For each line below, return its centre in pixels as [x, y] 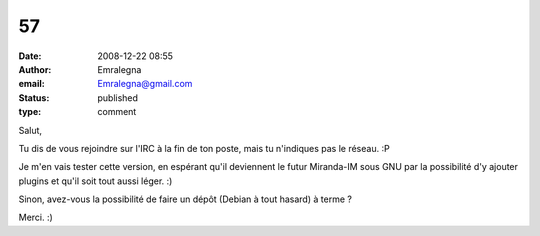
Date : [30, 56]
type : [30, 112]
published [118, 97]
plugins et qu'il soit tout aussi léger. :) [95, 181]
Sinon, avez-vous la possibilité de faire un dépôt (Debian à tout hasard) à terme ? [185, 199]
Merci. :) [36, 217]
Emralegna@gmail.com [145, 84]
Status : [34, 97]
